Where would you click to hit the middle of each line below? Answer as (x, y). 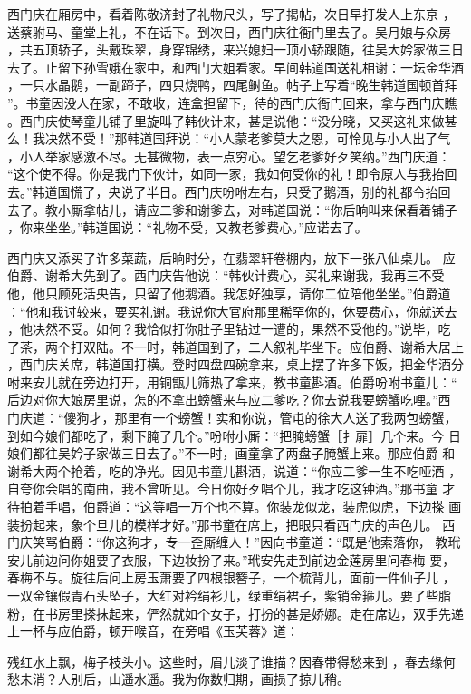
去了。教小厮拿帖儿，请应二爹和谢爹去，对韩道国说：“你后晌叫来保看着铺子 (232, 209)
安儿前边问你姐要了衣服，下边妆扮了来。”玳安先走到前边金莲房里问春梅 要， (231, 559)
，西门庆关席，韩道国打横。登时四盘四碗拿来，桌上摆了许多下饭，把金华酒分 (235, 364)
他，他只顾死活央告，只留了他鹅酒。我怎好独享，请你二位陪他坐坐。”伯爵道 (229, 293)
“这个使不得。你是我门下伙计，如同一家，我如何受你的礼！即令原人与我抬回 (232, 174)
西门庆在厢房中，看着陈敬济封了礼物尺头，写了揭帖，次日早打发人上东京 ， (231, 14)
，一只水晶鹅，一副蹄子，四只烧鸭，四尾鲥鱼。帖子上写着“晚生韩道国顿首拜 (232, 85)
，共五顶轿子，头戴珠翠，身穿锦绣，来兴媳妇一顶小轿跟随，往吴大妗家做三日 (235, 49)
